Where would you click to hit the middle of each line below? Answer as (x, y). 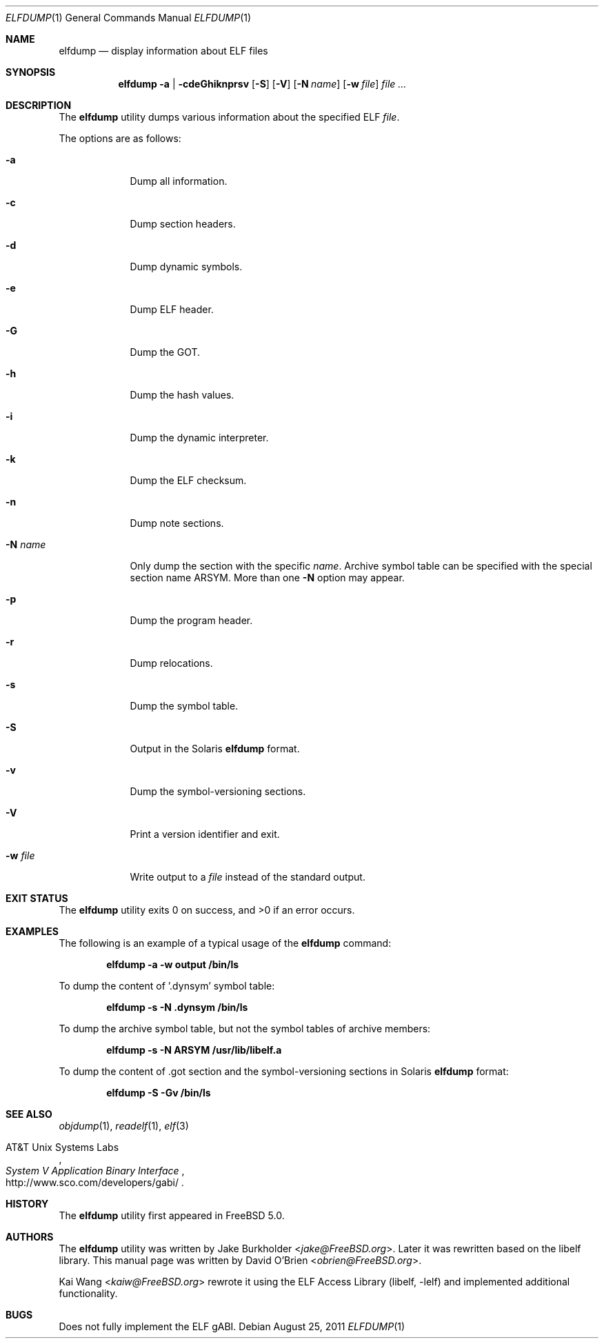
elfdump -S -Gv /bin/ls (159, 1093)
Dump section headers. (183, 224)
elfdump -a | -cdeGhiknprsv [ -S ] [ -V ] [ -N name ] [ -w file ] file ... (262, 84)
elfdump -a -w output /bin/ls (173, 964)
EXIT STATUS (37, 898)
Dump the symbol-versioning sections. (218, 791)
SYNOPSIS (31, 72)
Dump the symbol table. (184, 706)
